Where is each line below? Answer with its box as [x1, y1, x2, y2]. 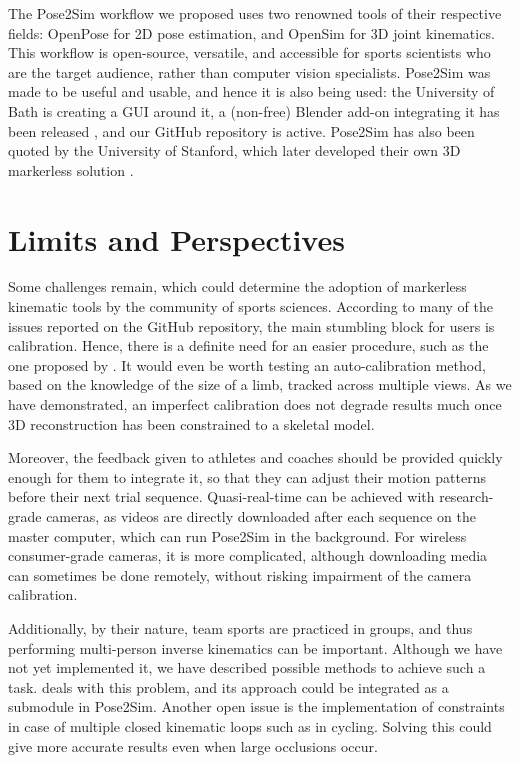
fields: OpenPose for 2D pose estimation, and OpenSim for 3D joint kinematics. [8, 22, 495, 43]
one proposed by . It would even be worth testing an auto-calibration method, [8, 354, 486, 375]
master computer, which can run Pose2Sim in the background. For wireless [8, 525, 467, 546]
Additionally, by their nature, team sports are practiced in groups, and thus [8, 617, 473, 638]
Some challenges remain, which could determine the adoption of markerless [8, 276, 467, 297]
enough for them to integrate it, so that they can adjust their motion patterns [8, 466, 486, 487]
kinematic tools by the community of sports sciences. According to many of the [8, 296, 493, 317]
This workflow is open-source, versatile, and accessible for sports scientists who [8, 42, 491, 63]
